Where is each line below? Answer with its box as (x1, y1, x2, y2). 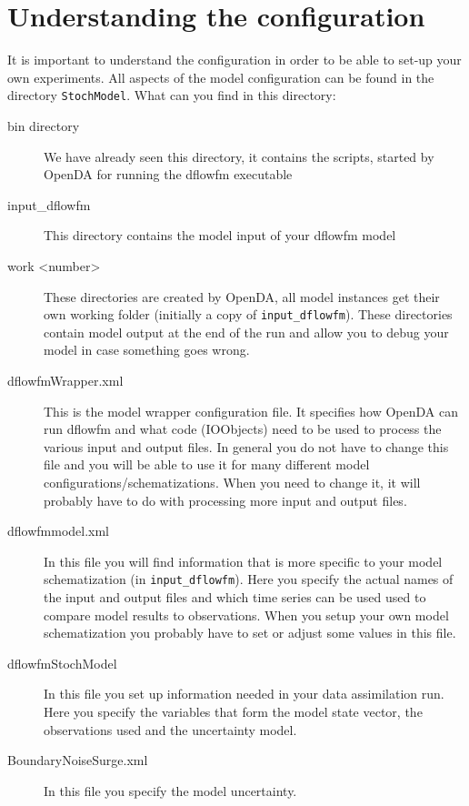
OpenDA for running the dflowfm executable (44, 165, 293, 184)
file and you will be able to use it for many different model (44, 455, 370, 474)
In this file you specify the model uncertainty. (44, 781, 297, 800)
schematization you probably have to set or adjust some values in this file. (44, 623, 456, 642)
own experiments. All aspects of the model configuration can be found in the (7, 67, 434, 86)
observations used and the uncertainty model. (44, 720, 297, 739)
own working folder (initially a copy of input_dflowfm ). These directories (44, 305, 453, 324)
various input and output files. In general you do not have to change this (44, 437, 449, 456)
